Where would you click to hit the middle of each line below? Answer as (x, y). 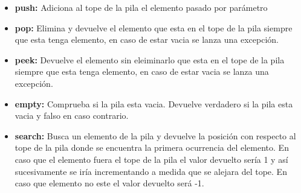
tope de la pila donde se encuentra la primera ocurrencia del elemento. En (152, 147)
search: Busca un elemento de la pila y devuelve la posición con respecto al (155, 135)
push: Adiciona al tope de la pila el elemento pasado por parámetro (141, 7)
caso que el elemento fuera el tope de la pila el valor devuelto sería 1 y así (151, 159)
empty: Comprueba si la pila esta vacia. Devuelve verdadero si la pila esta (154, 103)
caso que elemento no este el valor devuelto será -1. (109, 183)
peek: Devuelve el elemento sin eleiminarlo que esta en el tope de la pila (150, 59)
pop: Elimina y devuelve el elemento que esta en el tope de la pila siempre (154, 27)
